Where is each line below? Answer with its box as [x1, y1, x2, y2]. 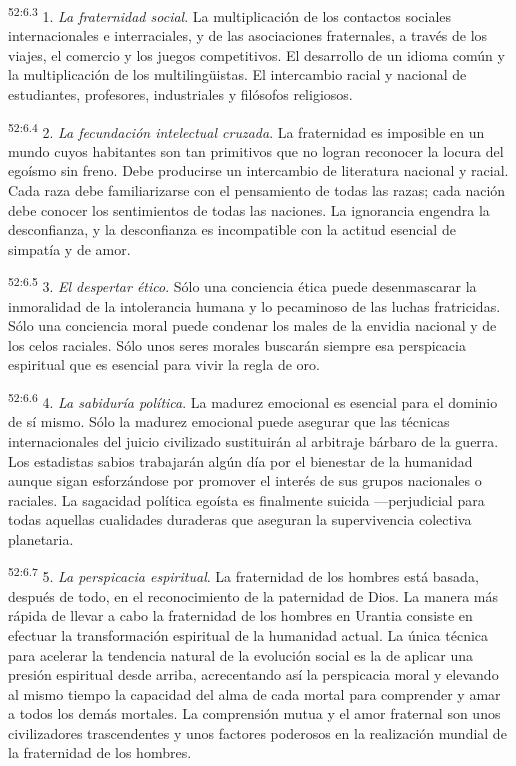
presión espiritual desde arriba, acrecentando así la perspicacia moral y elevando [8, 664, 499, 685]
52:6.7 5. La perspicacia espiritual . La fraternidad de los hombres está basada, [8, 563, 479, 587]
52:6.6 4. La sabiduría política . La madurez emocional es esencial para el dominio [8, 389, 498, 412]
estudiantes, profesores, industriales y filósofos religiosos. [8, 84, 353, 105]
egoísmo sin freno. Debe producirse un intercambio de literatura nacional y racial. [8, 160, 509, 181]
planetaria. [8, 528, 74, 549]
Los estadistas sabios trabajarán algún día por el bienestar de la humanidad [8, 450, 473, 471]
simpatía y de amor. [8, 238, 131, 259]
